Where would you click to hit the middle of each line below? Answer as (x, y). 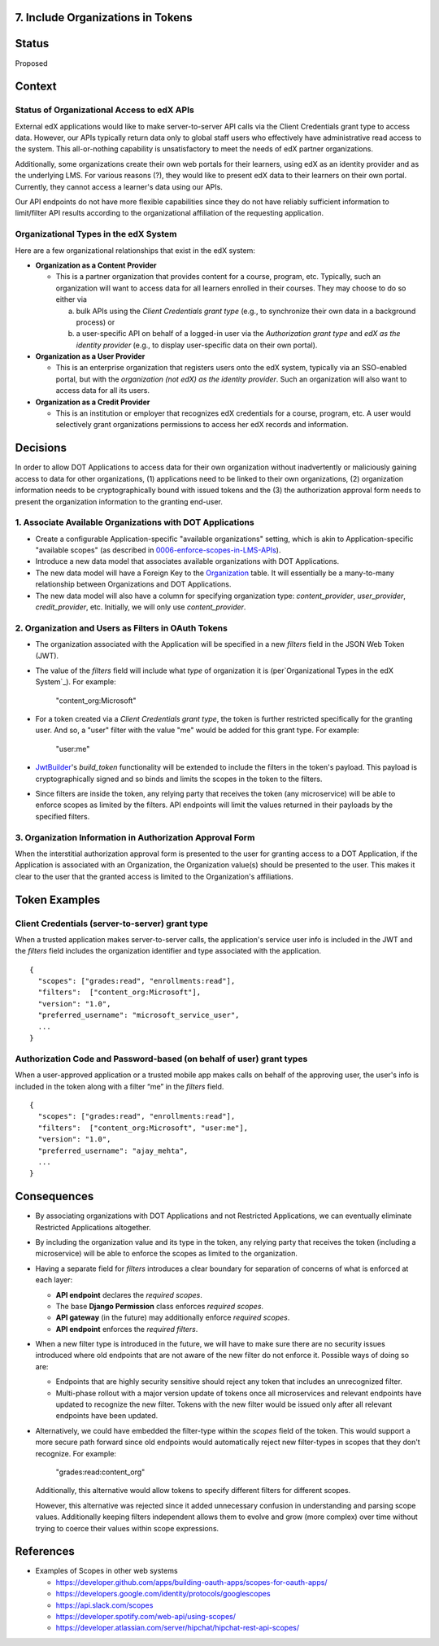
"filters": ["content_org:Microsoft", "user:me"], (143, 1128)
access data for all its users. (103, 391)
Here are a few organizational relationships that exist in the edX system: (135, 250)
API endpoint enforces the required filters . (127, 1329)
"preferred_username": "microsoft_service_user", (139, 1015)
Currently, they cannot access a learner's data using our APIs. (119, 186)
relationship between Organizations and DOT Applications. (133, 584)
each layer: (54, 1280)
